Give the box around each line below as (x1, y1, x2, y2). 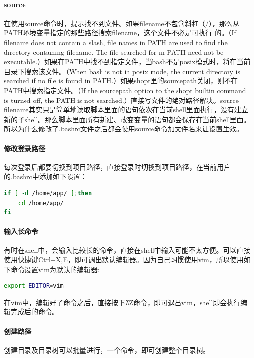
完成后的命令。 (10, 307, 59, 317)
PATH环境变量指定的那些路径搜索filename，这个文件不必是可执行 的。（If (4, 27, 236, 38)
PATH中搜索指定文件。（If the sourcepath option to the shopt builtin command (4, 85, 246, 95)
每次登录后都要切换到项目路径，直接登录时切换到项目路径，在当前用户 (4, 161, 230, 172)
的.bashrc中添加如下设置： (4, 171, 87, 181)
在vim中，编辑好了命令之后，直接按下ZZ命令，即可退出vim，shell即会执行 (4, 297, 241, 307)
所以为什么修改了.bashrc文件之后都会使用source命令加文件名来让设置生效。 (4, 124, 243, 134)
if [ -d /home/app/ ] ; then (4, 189, 92, 197)
